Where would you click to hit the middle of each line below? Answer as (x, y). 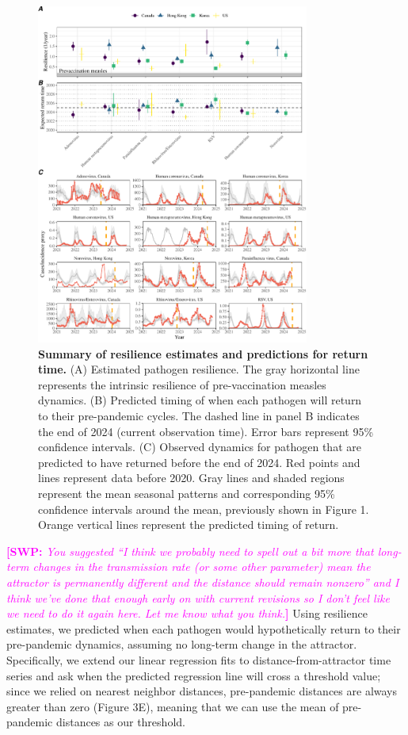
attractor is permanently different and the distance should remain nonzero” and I (203, 582)
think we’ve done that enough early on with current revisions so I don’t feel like (198, 597)
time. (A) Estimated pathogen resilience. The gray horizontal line (199, 369)
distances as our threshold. (120, 722)
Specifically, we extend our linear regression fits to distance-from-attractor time (199, 659)
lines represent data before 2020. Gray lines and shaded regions (191, 478)
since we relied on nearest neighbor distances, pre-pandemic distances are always (202, 691)
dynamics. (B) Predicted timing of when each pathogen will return (200, 400)
